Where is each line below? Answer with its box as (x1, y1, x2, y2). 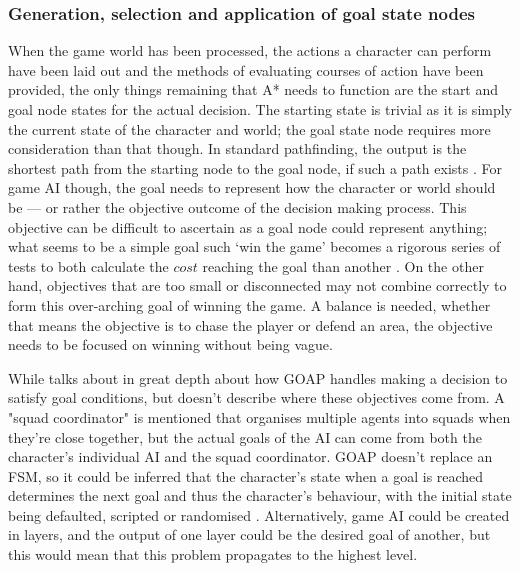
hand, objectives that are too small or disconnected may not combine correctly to (8, 275, 507, 296)
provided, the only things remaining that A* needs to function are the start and (8, 79, 499, 100)
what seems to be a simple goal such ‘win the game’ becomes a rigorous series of (8, 236, 501, 257)
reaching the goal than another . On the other (202, 255, 484, 276)
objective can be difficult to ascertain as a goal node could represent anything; (8, 216, 488, 237)
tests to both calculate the (8, 255, 169, 276)
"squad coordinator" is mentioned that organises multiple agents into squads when (8, 406, 511, 427)
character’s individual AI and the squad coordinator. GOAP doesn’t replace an (8, 446, 493, 467)
